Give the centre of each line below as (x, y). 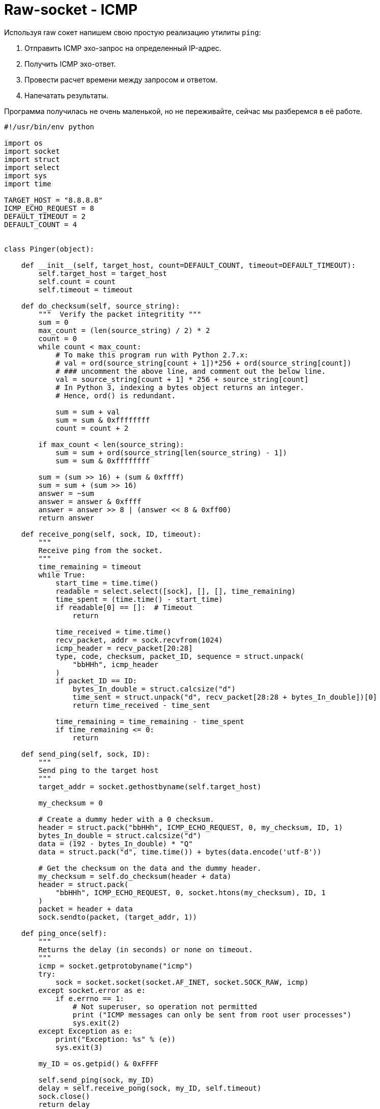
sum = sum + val (88, 412)
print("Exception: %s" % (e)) (116, 1039)
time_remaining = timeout (90, 566)
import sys (26, 175)
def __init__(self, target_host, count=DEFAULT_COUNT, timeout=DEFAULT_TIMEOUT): (188, 265)
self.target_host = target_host (103, 273)
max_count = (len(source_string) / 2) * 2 (124, 330)
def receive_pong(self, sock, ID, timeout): (111, 534)
